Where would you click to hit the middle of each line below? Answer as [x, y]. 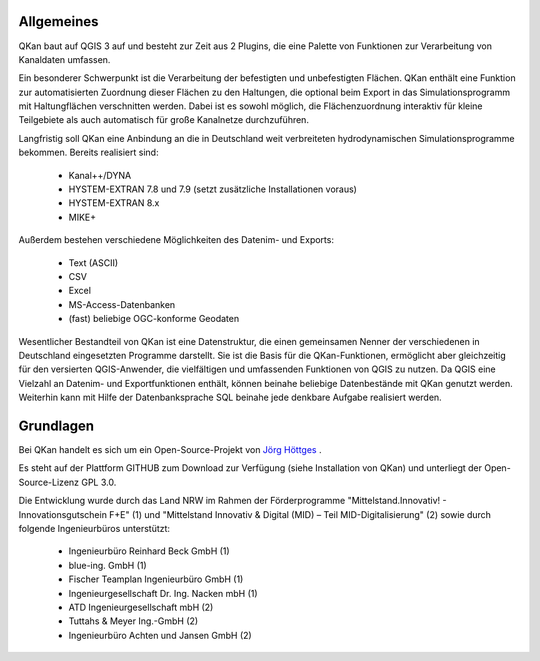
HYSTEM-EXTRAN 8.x [114, 203]
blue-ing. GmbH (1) [107, 565]
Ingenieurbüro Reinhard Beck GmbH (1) [149, 551]
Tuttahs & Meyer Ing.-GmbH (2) [133, 621]
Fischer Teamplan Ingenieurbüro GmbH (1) [156, 579]
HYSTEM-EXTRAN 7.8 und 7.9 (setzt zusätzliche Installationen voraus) [212, 189]
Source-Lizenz [49, 482]
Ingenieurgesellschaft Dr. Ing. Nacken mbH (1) [163, 593]
